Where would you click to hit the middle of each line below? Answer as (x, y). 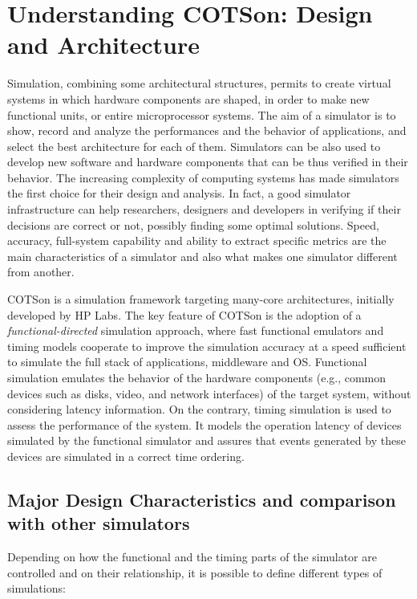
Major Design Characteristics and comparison (202, 499)
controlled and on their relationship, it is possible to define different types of (195, 572)
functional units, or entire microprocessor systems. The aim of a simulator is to (202, 114)
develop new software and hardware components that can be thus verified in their (208, 162)
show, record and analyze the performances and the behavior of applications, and (207, 130)
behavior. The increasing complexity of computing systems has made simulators (203, 177)
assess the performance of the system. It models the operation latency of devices (204, 424)
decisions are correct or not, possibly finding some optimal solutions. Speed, (193, 224)
